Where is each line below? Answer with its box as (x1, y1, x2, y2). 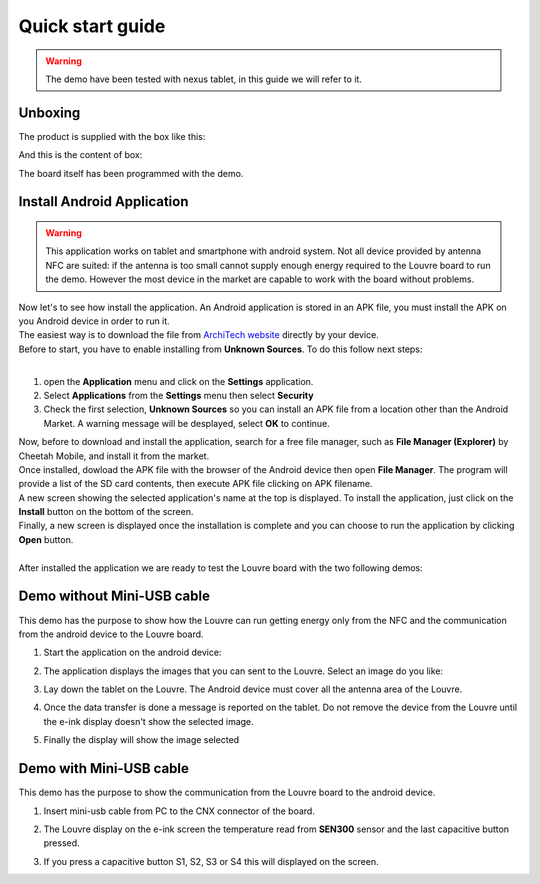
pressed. (43, 837, 80, 849)
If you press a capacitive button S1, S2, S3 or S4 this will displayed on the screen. (43, 855, 379, 867)
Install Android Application (18, 193, 189, 210)
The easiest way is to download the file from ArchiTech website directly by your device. (18, 329, 379, 341)
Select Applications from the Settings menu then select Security (43, 389, 314, 401)
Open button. (18, 533, 74, 545)
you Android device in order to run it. (18, 315, 170, 327)
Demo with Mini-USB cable (18, 760, 190, 777)
